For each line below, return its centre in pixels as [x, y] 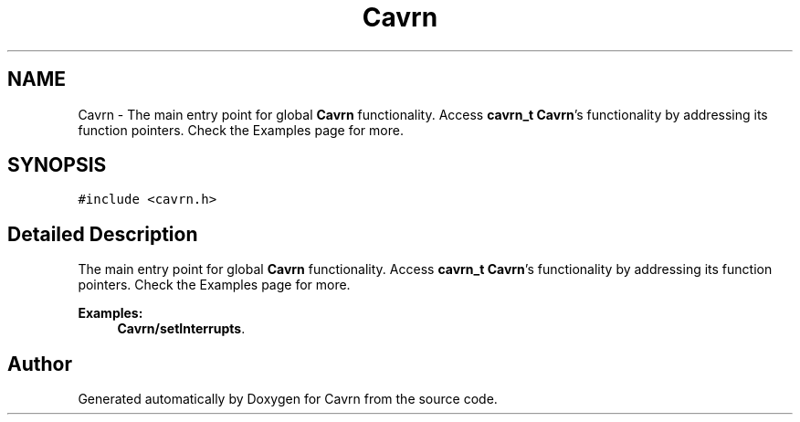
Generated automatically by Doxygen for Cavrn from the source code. [288, 399]
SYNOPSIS [57, 165]
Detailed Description [103, 234]
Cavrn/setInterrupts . [181, 329]
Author [40, 364]
